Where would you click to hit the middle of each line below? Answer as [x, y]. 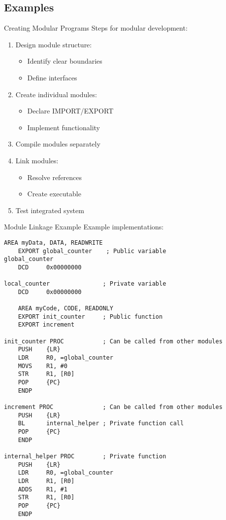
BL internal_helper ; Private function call [101, 424]
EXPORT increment [46, 325]
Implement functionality [64, 127]
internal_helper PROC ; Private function [85, 456]
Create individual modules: [56, 94]
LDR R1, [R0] [46, 481]
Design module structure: [54, 44]
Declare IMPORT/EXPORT [70, 111]
